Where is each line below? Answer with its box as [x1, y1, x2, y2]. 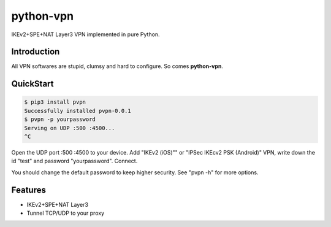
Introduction [11, 47, 60, 57]
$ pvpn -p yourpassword [24, 116, 96, 123]
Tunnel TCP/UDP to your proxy [26, 209, 105, 217]
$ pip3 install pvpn [24, 99, 86, 106]
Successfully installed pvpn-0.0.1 [24, 107, 131, 114]
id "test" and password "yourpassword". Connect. [11, 157, 138, 165]
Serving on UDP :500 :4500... [24, 125, 115, 131]
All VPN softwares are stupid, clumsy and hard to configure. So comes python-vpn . [11, 63, 224, 70]
